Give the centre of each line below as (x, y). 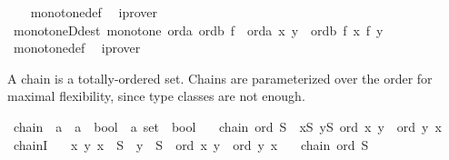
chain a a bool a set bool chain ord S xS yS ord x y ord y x (227, 126)
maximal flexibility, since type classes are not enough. (156, 96)
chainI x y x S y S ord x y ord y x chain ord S (191, 144)
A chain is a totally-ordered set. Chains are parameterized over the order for (220, 78)
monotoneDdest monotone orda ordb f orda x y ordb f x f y (198, 30)
